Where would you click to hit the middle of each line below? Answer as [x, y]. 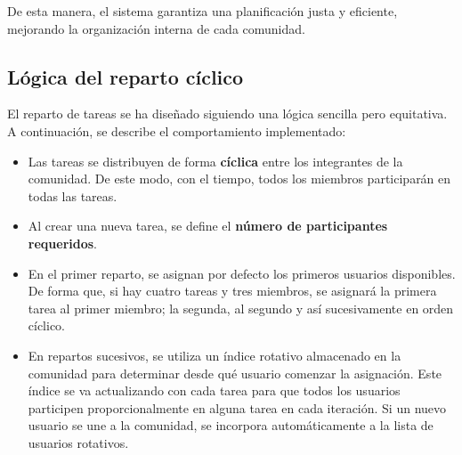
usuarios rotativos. [78, 442]
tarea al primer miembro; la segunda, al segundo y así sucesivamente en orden [241, 308]
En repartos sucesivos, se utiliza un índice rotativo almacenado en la [215, 355]
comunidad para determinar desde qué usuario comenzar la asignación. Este [235, 373]
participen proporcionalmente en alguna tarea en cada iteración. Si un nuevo [237, 407]
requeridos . [62, 243]
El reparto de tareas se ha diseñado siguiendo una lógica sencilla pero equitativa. [227, 114]
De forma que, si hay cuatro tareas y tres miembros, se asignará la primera [232, 291]
